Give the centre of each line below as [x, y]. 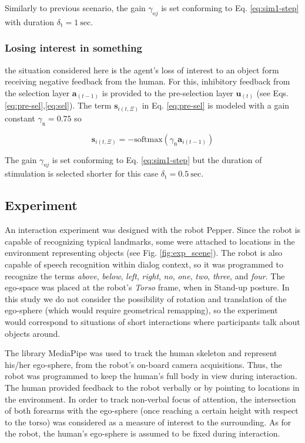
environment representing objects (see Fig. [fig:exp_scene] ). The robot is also [144, 253]
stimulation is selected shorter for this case [82, 173]
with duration [30, 21]
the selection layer [37, 92]
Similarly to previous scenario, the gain [75, 8]
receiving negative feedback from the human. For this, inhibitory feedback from [148, 81]
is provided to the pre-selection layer [167, 92]
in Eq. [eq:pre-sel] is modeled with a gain [216, 105]
